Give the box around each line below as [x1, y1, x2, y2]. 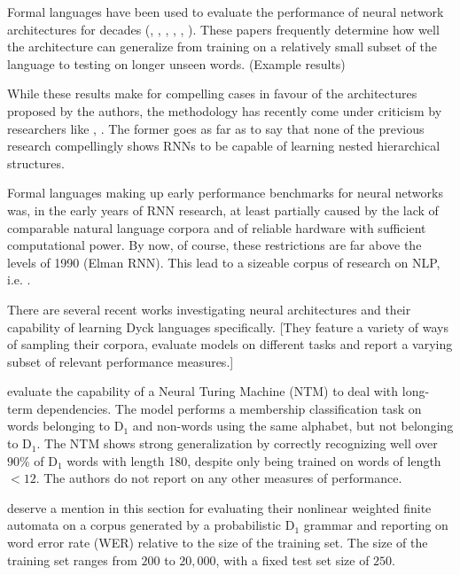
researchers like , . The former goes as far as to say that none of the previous [7, 119, 425, 137]
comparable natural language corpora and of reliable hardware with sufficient [7, 218, 426, 237]
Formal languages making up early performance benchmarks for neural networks [7, 183, 443, 202]
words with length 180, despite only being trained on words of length [66, 451, 441, 470]
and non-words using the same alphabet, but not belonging [132, 416, 454, 435]
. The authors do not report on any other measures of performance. [35, 469, 402, 487]
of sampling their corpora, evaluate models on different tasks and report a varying [7, 335, 453, 354]
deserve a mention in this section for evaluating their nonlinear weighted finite [7, 498, 432, 517]
